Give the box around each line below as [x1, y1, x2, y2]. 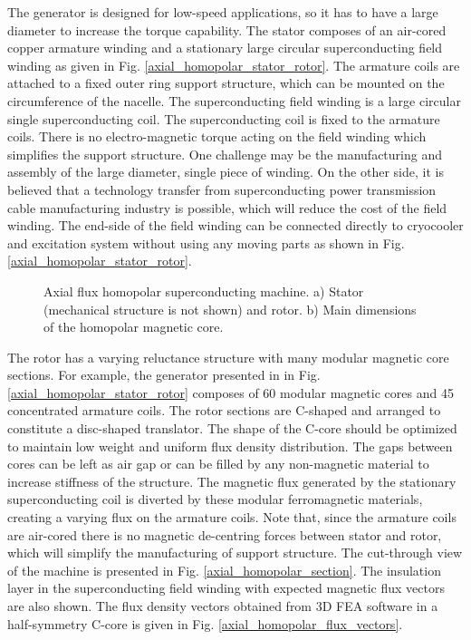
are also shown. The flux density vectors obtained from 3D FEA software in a [7, 596, 438, 615]
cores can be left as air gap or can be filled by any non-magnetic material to [7, 454, 429, 473]
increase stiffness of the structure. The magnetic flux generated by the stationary [7, 471, 457, 490]
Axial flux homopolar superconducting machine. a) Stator [43, 281, 364, 300]
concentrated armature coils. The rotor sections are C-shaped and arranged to [7, 401, 441, 420]
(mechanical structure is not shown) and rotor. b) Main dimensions [43, 299, 417, 318]
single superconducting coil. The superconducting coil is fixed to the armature [7, 109, 440, 128]
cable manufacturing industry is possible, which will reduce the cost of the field [7, 198, 447, 217]
